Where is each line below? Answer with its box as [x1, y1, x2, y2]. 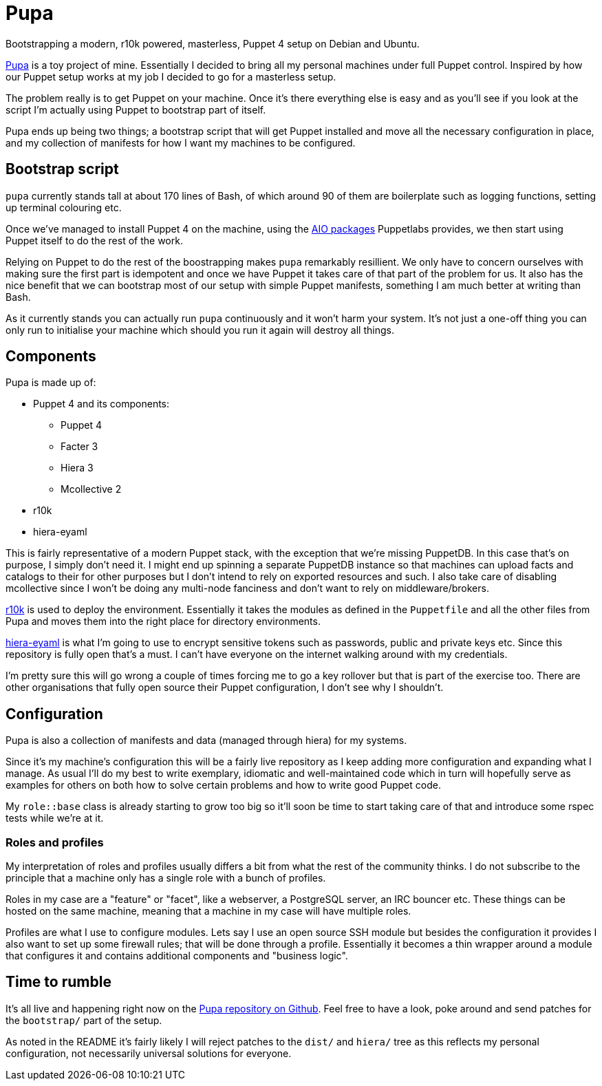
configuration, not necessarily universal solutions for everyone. [6, 1047, 292, 1059]
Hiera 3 [61, 462, 94, 474]
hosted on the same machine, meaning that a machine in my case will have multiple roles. [6, 905, 411, 917]
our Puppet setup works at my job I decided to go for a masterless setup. [6, 70, 336, 83]
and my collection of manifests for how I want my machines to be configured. [6, 136, 356, 149]
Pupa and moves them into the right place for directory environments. [6, 615, 321, 628]
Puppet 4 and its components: [33, 398, 170, 410]
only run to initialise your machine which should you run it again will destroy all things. [6, 323, 394, 336]
